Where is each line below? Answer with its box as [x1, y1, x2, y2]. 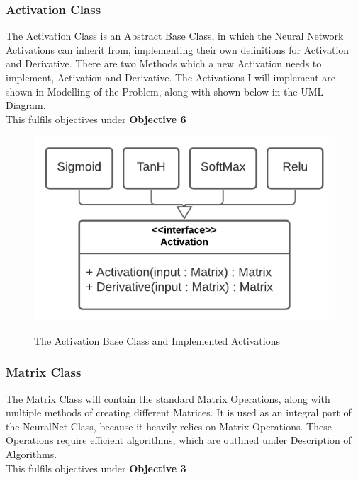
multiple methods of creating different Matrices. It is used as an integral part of [6, 405, 352, 420]
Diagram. [6, 98, 46, 113]
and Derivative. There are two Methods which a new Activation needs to [6, 56, 322, 71]
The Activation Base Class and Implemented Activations [34, 333, 280, 348]
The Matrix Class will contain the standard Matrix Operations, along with [6, 391, 330, 406]
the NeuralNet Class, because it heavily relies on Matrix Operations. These [6, 418, 332, 433]
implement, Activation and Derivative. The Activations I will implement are [6, 70, 336, 84]
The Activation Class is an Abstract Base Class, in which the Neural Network [6, 28, 344, 43]
